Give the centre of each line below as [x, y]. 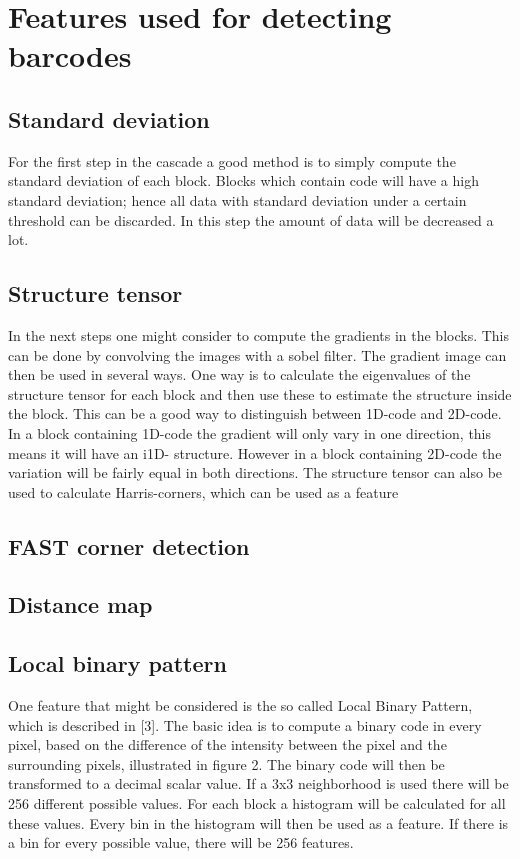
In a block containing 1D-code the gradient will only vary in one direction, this [250, 432]
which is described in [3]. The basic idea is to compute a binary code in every [245, 724]
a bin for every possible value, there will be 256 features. [181, 842]
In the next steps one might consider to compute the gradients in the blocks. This [259, 334]
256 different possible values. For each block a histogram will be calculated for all [257, 803]
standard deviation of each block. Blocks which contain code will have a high [243, 180]
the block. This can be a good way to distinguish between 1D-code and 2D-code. [255, 413]
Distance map [80, 604]
